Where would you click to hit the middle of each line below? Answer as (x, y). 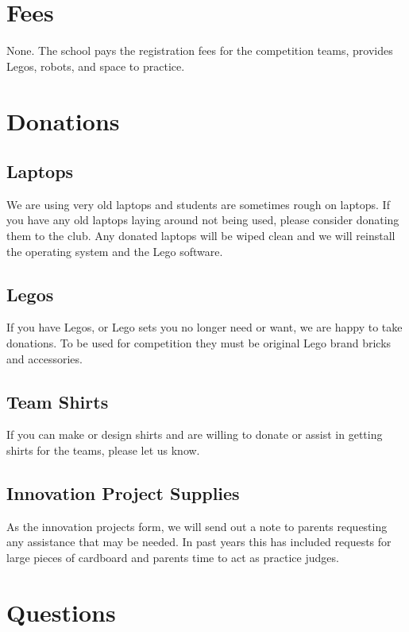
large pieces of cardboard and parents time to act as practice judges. (173, 558)
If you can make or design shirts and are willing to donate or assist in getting (195, 434)
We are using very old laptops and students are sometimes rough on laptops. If (198, 204)
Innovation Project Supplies (123, 493)
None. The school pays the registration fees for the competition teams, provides (200, 50)
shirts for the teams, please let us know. (103, 450)
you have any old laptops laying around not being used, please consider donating (203, 220)
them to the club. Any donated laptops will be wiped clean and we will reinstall (201, 236)
